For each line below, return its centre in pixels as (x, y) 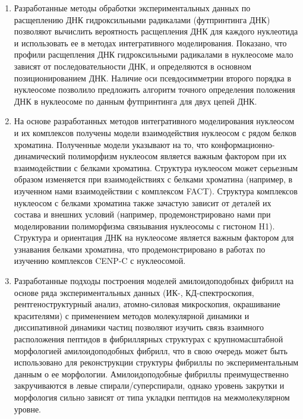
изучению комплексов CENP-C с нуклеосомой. (100, 261)
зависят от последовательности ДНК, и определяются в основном (133, 66)
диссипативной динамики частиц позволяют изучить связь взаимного (139, 327)
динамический (40, 156)
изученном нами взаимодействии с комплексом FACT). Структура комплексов (156, 190)
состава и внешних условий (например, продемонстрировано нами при (142, 214)
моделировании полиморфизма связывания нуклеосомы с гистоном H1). (144, 226)
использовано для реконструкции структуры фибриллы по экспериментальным (156, 362)
